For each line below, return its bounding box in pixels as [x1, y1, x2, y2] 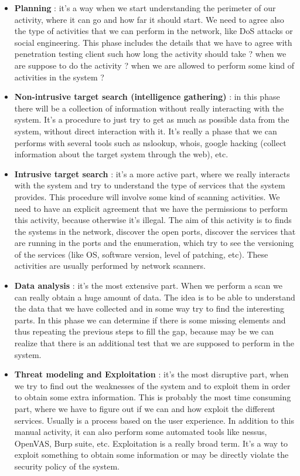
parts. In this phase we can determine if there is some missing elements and [14, 313, 286, 326]
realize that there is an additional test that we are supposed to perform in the [14, 337, 295, 349]
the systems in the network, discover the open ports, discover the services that [14, 225, 296, 237]
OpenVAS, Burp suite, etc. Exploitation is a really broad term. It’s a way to [14, 437, 288, 449]
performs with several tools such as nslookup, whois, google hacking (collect [14, 136, 287, 148]
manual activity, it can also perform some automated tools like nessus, [14, 426, 267, 438]
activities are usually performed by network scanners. [14, 259, 206, 272]
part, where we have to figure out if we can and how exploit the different [14, 403, 275, 414]
